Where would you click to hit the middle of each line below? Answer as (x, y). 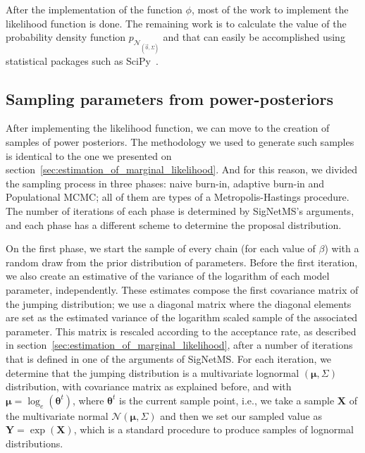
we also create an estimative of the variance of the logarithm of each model (168, 276)
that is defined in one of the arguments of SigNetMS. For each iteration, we (169, 358)
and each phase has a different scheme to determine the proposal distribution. (174, 224)
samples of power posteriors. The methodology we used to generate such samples (180, 142)
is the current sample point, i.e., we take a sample (227, 400)
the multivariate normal (57, 415)
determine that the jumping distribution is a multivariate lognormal (153, 372)
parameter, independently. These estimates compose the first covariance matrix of (182, 289)
